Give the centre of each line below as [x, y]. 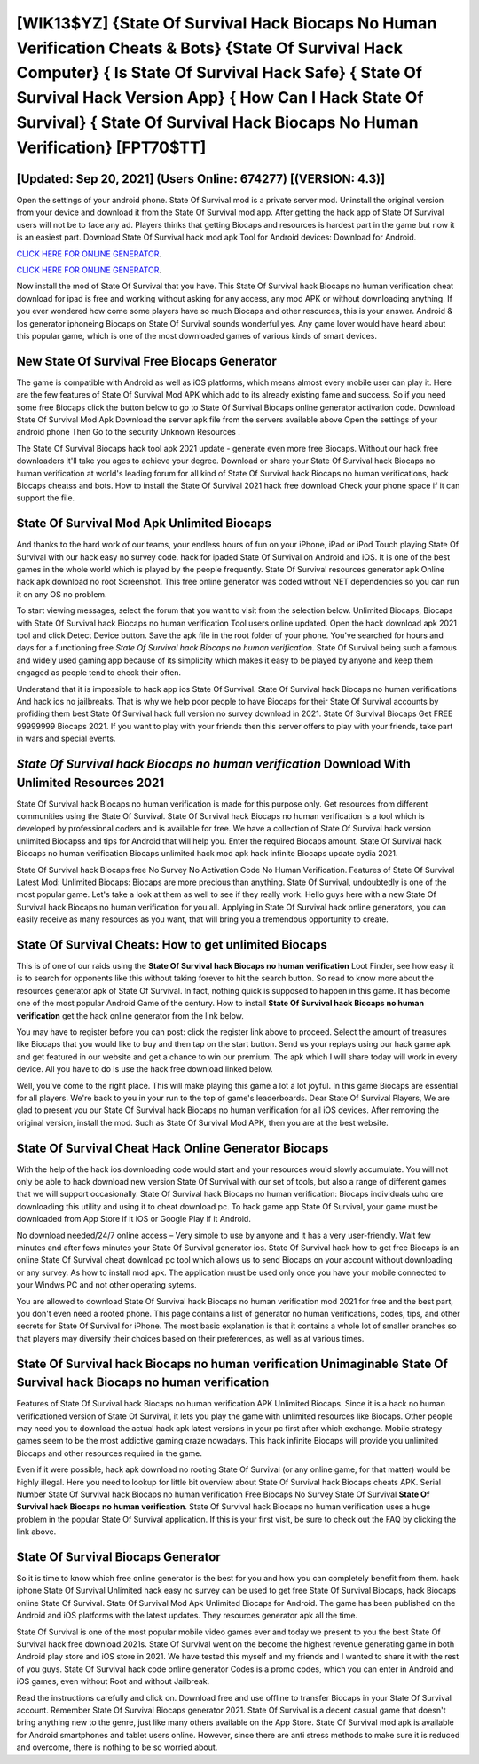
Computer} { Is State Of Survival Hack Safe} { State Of [220, 73]
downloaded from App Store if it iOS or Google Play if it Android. [134, 1219]
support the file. [46, 498]
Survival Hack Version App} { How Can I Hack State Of [220, 98]
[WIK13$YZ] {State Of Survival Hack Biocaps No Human [227, 23]
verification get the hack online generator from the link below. [130, 1015]
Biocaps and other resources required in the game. [110, 1453]
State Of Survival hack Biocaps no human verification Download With [214, 764]
